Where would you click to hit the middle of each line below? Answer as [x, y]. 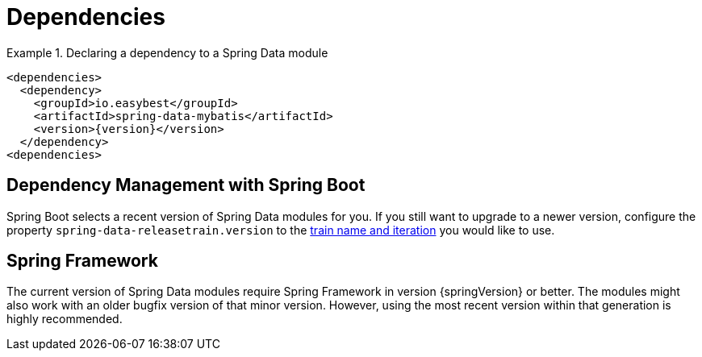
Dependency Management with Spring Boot [186, 185]
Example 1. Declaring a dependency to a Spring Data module [167, 52]
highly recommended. [65, 319]
